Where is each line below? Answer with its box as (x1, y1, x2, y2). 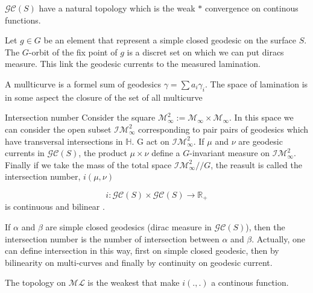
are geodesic (238, 134, 283, 147)
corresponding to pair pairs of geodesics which (138, 122, 309, 135)
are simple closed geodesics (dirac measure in (45, 220, 212, 233)
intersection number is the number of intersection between (5, 232, 220, 245)
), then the (245, 220, 285, 233)
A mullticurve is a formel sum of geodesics (5, 77, 161, 90)
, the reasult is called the (210, 158, 302, 171)
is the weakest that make (87, 276, 180, 289)
